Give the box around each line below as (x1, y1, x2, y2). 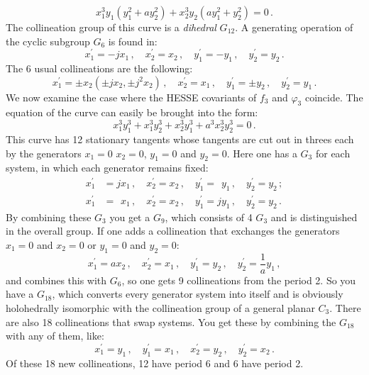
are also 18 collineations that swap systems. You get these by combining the (6, 314, 336, 329)
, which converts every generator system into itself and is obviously (52, 286, 343, 301)
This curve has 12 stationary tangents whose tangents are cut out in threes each (6, 131, 354, 146)
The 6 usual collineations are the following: (6, 61, 193, 76)
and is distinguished (270, 209, 358, 224)
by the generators (6, 145, 82, 160)
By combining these (6, 209, 92, 224)
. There (329, 300, 361, 315)
